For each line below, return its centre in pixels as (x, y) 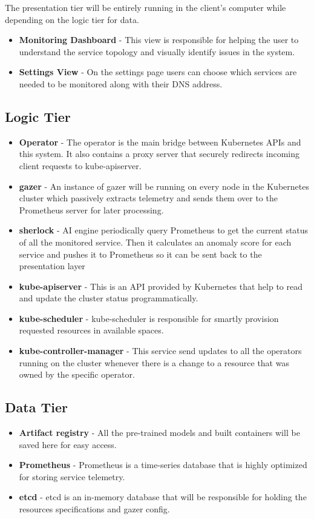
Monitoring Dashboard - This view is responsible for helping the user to (159, 40)
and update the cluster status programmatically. (109, 298)
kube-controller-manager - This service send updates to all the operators (160, 351)
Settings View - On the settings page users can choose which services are (158, 72)
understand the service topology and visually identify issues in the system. (157, 51)
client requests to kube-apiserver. (80, 165)
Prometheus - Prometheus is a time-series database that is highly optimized (163, 465)
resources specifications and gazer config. (94, 509)
